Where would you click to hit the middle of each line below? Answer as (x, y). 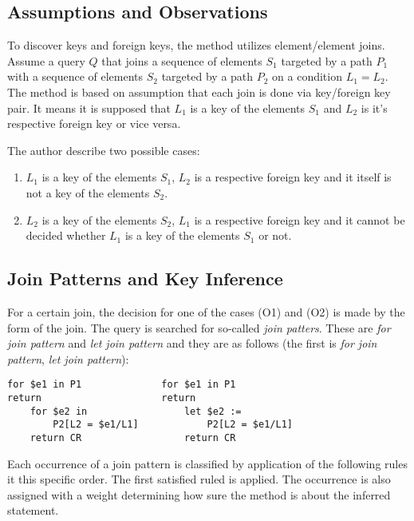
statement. (33, 510)
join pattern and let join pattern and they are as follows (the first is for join (192, 343)
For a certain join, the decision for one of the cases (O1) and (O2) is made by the (206, 311)
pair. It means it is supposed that (89, 107)
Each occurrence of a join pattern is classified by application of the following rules (207, 463)
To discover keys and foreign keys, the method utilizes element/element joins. (196, 45)
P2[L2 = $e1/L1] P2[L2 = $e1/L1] (173, 425)
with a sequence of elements (75, 76)
